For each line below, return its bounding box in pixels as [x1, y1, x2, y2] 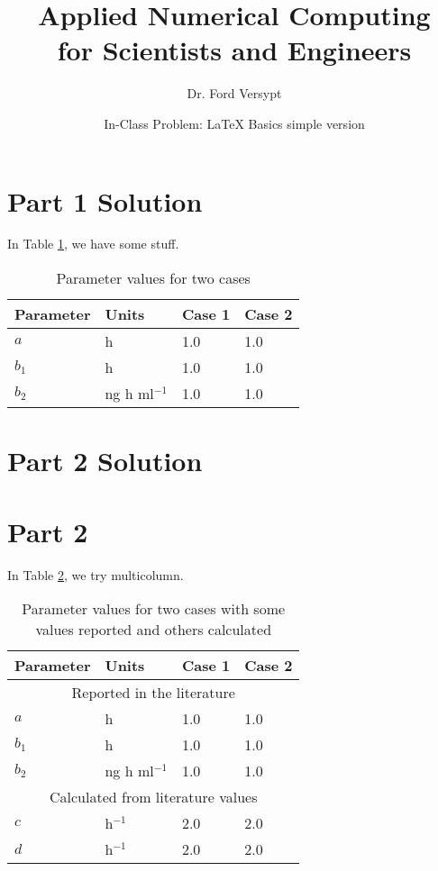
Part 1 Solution [7, 182, 203, 219]
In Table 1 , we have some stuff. [7, 234, 179, 253]
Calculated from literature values [50, 786, 258, 808]
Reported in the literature [71, 682, 235, 703]
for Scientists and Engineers [57, 32, 412, 68]
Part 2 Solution [7, 442, 203, 479]
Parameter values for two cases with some [22, 598, 286, 620]
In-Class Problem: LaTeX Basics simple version [104, 113, 365, 132]
